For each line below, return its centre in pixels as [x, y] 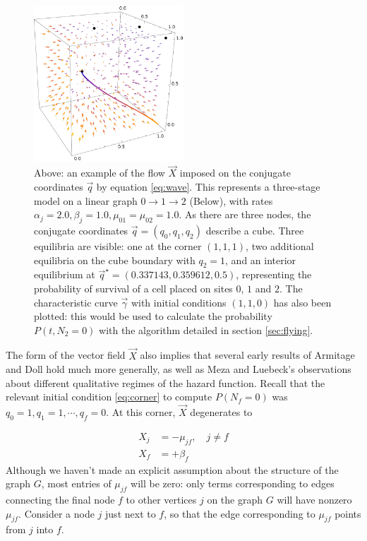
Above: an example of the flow [100, 173]
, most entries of [76, 483]
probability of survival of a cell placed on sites [133, 288]
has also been [302, 302]
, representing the [274, 274]
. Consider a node [56, 513]
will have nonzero [314, 499]
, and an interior [261, 260]
